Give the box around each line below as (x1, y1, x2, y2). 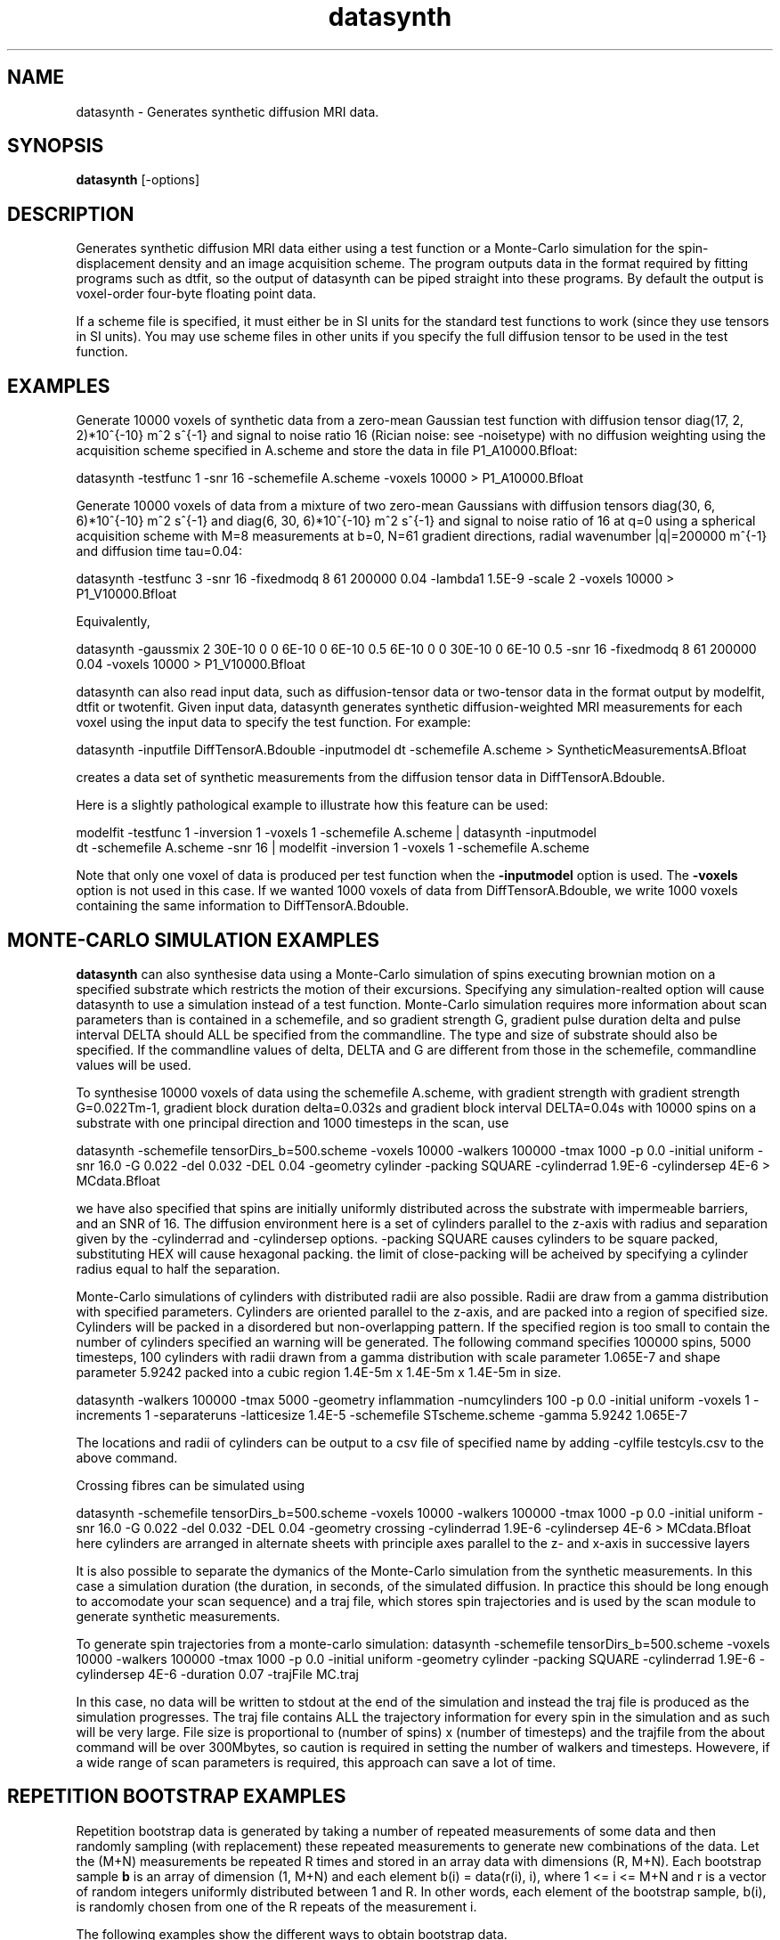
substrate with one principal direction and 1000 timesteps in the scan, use (76, 1114, 509, 1130)
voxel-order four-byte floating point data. (76, 286, 317, 302)
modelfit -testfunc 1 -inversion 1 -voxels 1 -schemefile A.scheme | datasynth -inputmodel (76, 825, 597, 841)
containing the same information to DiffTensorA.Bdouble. (76, 898, 410, 914)
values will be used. (76, 1056, 191, 1072)
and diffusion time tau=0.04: (76, 543, 242, 559)
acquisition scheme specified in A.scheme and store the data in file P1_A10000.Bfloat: (76, 443, 578, 459)
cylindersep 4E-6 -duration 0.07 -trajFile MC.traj (76, 1666, 359, 1682)
